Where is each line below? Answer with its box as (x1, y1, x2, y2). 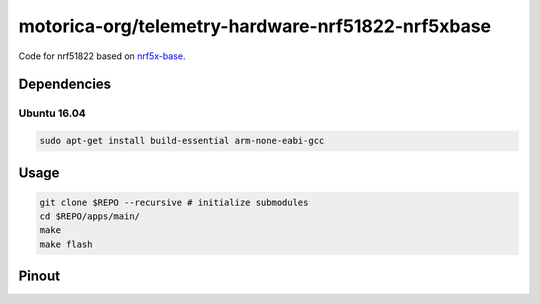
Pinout (18, 268, 61, 285)
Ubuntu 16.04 (18, 106, 86, 120)
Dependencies (18, 76, 112, 93)
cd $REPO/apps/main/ (39, 211, 140, 222)
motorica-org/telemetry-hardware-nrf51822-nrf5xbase (18, 15, 492, 37)
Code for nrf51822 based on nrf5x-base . (18, 50, 186, 62)
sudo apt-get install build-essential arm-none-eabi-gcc (39, 135, 325, 147)
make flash (39, 238, 93, 250)
